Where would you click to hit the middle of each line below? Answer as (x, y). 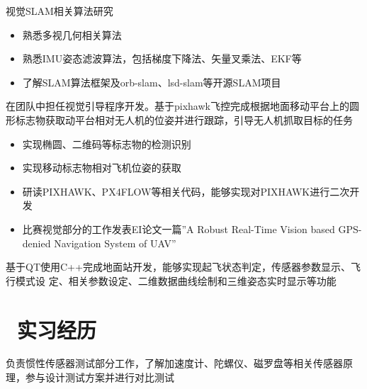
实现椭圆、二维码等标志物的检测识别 (107, 143)
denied (36, 243)
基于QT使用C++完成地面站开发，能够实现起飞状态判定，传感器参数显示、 (178, 267)
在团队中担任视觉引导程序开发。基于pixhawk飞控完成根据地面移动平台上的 (177, 106)
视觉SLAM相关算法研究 (60, 11)
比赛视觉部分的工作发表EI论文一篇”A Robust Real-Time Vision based (179, 229)
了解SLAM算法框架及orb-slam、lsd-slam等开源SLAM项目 (152, 82)
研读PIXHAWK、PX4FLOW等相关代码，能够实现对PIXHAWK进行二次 (186, 191)
